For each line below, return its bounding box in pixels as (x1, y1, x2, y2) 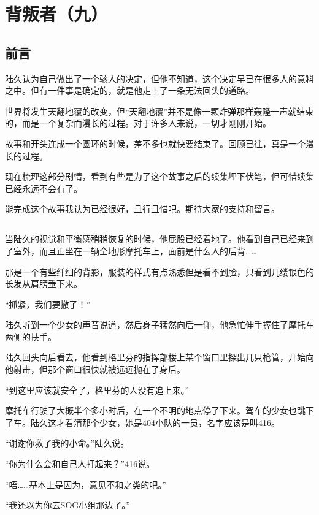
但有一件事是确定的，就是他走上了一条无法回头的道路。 (30, 84, 254, 97)
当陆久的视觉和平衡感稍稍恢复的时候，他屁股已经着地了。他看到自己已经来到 (5, 232, 314, 245)
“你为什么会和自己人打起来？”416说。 (5, 457, 155, 470)
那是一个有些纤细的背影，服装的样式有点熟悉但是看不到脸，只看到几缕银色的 (5, 265, 314, 278)
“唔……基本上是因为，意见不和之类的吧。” (5, 478, 166, 490)
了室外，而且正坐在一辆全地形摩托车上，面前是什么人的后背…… (5, 244, 257, 257)
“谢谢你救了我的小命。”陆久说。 (5, 437, 129, 449)
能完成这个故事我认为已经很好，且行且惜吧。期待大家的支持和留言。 (5, 202, 280, 215)
